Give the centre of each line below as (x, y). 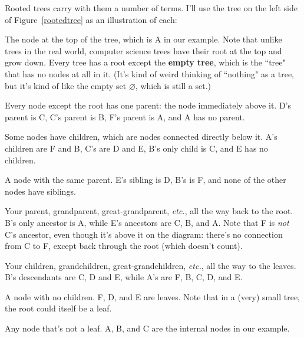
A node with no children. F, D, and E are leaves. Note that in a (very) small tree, (152, 296)
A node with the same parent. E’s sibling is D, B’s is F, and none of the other (146, 180)
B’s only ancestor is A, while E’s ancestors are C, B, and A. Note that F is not (147, 222)
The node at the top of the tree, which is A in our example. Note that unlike (143, 39)
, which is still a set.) (173, 85)
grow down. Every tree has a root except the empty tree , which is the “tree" (145, 62)
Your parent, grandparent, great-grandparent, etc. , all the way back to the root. (149, 211)
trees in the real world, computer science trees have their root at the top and (143, 50)
